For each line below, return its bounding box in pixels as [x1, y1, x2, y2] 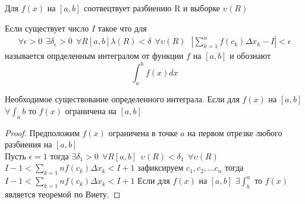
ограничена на [65, 104, 117, 117]
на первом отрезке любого [187, 126, 282, 139]
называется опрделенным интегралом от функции [5, 49, 184, 62]
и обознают [229, 49, 271, 62]
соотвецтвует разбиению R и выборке [84, 2, 221, 14]
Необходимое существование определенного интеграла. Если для [5, 93, 240, 105]
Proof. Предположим [5, 126, 80, 139]
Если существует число [5, 21, 89, 34]
